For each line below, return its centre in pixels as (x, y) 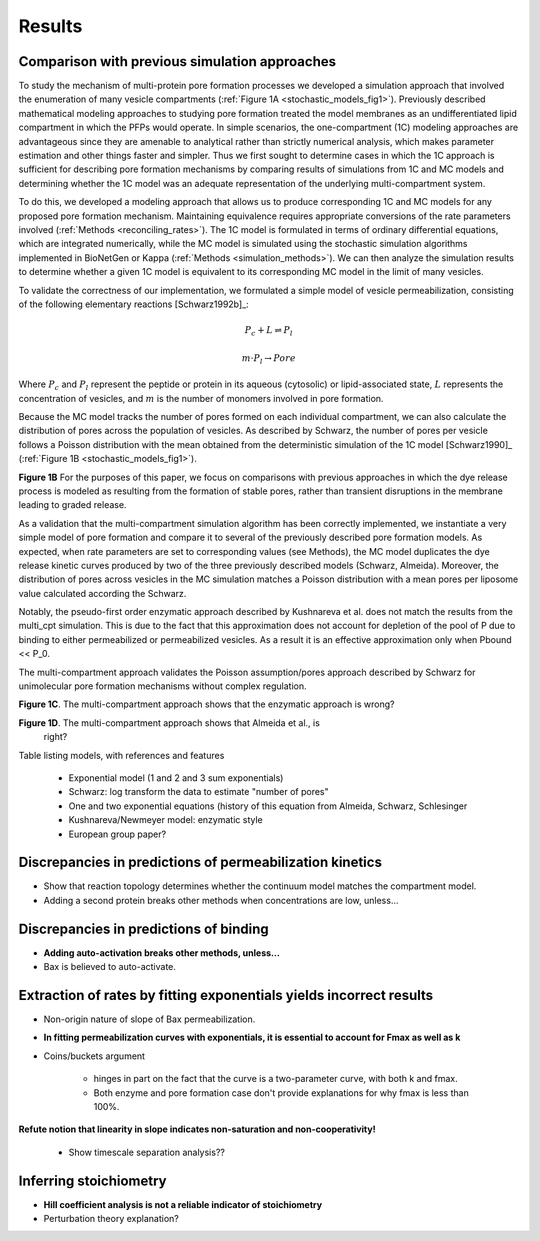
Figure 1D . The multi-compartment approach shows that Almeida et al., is (169, 722)
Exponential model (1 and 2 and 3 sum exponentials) (176, 777)
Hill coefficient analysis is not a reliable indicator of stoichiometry (183, 1204)
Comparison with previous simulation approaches (177, 61)
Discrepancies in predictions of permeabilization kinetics (200, 862)
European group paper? (117, 834)
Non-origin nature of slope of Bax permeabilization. (149, 1019)
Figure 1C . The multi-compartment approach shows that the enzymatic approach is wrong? (206, 704)
